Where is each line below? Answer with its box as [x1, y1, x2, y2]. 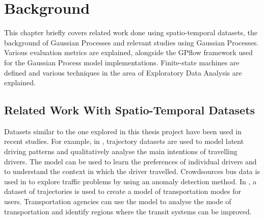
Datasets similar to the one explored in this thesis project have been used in [4, 126, 242, 136]
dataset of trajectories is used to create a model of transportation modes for [4, 186, 242, 197]
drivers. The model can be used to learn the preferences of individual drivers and [4, 156, 257, 166]
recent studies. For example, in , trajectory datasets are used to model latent [4, 136, 244, 146]
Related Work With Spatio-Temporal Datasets [4, 102, 255, 118]
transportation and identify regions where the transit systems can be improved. [4, 206, 252, 216]
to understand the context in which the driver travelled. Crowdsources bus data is [4, 166, 260, 177]
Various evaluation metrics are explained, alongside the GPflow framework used [4, 47, 253, 58]
